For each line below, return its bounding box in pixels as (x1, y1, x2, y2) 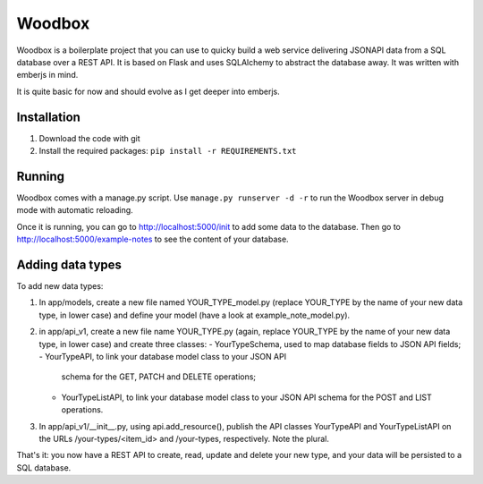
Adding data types (16, 257, 123, 272)
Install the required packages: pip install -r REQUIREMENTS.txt (38, 146, 297, 157)
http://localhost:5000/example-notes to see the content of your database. (16, 234, 290, 245)
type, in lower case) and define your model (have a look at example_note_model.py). (38, 310, 351, 320)
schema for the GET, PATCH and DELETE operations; (61, 371, 257, 382)
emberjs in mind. (16, 70, 79, 81)
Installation (16, 109, 80, 124)
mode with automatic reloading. (16, 205, 133, 216)
